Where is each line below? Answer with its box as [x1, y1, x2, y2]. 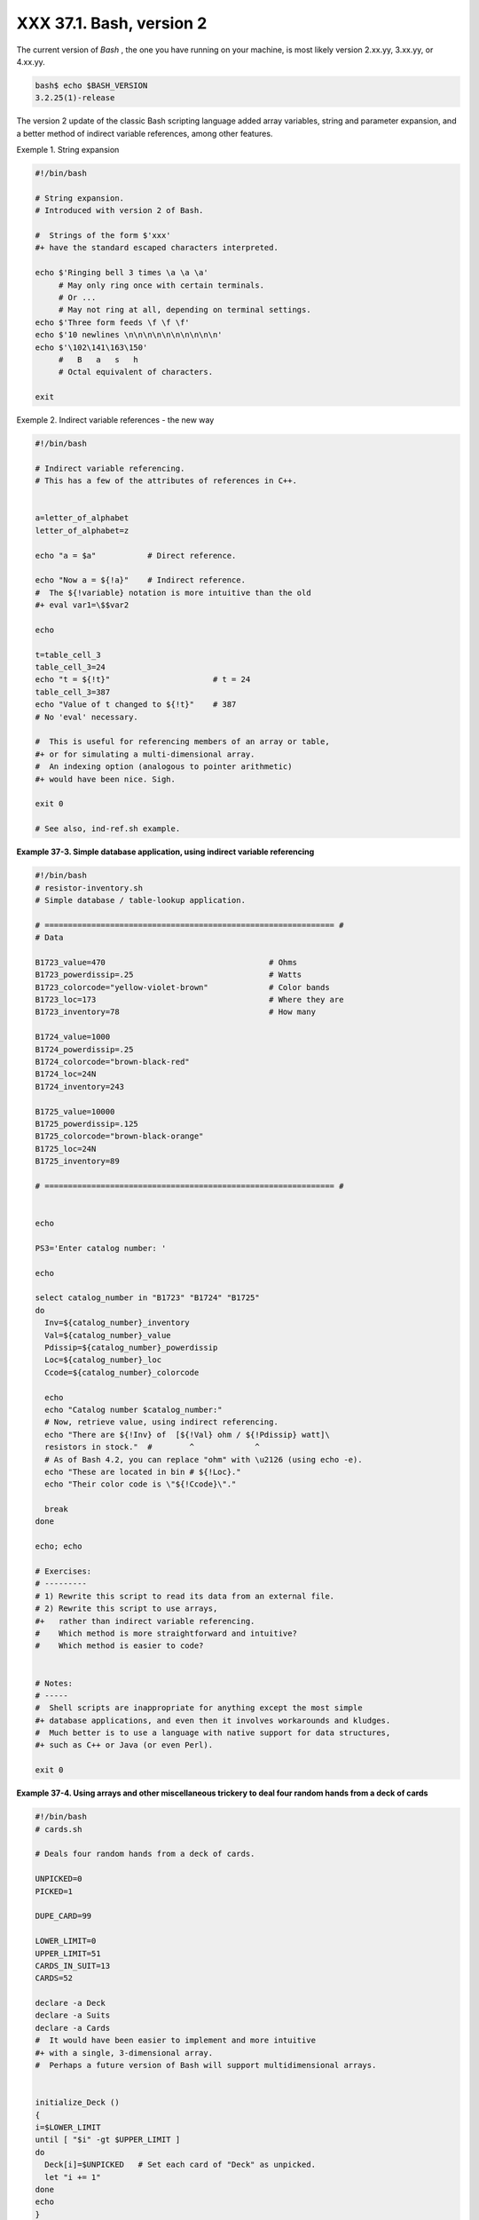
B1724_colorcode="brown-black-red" [35, 1057, 190, 1066]
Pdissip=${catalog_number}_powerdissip [44, 1342, 218, 1352]
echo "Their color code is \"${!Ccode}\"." [44, 1479, 237, 1489]
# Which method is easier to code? [35, 1641, 204, 1651]
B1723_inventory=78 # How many [35, 1007, 317, 1017]
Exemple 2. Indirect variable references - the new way [16, 415, 215, 425]
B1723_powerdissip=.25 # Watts [35, 970, 302, 980]
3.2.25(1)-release [35, 93, 115, 103]
